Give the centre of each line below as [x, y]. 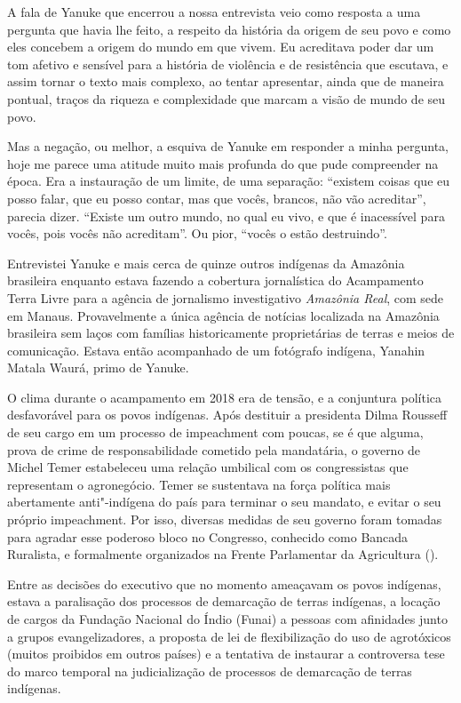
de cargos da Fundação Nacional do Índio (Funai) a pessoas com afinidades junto [227, 619]
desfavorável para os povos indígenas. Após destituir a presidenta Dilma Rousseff [227, 415]
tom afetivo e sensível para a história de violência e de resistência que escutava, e [228, 64]
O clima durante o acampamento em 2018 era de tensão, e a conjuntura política [224, 397]
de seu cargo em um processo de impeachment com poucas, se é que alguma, [215, 432]
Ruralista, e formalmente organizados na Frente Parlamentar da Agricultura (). [223, 554]
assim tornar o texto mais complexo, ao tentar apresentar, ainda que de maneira [226, 81]
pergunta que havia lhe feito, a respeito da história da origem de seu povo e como [229, 29]
